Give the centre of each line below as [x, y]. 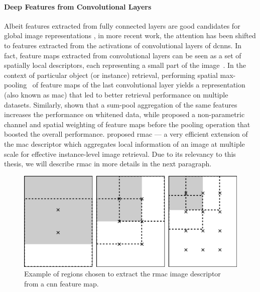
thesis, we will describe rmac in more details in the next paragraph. [108, 164]
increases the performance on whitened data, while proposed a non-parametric [124, 114]
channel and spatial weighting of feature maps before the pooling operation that [127, 124]
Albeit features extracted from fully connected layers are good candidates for [122, 25]
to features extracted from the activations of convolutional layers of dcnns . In [123, 45]
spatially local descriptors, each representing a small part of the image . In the [125, 65]
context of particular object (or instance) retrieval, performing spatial [111, 75]
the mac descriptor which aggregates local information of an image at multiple [124, 143]
